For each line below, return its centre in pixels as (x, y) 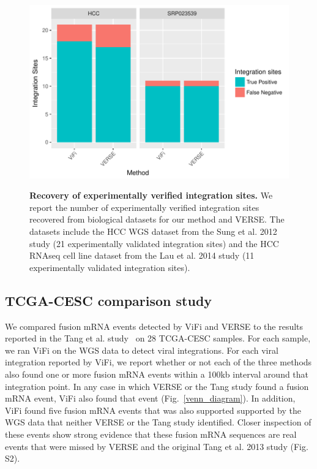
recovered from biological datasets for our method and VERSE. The (157, 219)
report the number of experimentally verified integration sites (144, 207)
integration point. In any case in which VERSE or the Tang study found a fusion (157, 386)
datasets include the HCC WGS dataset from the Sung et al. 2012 (153, 231)
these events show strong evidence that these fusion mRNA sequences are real (151, 434)
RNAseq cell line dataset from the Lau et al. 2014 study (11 (142, 255)
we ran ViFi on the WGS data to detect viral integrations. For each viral (142, 350)
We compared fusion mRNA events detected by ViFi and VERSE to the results (154, 326)
